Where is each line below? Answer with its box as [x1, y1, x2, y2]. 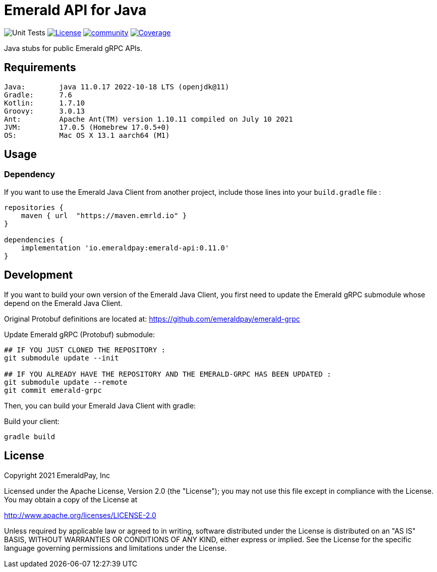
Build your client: [4, 417, 60, 426]
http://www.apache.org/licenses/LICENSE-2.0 [4, 510, 156, 519]
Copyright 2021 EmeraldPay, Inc [4, 471, 110, 480]
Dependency [4, 169, 55, 180]
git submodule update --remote [4, 378, 128, 386]
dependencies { [4, 235, 64, 244]
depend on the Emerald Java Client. [4, 298, 122, 307]
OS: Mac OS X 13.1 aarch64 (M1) [4, 131, 170, 139]
